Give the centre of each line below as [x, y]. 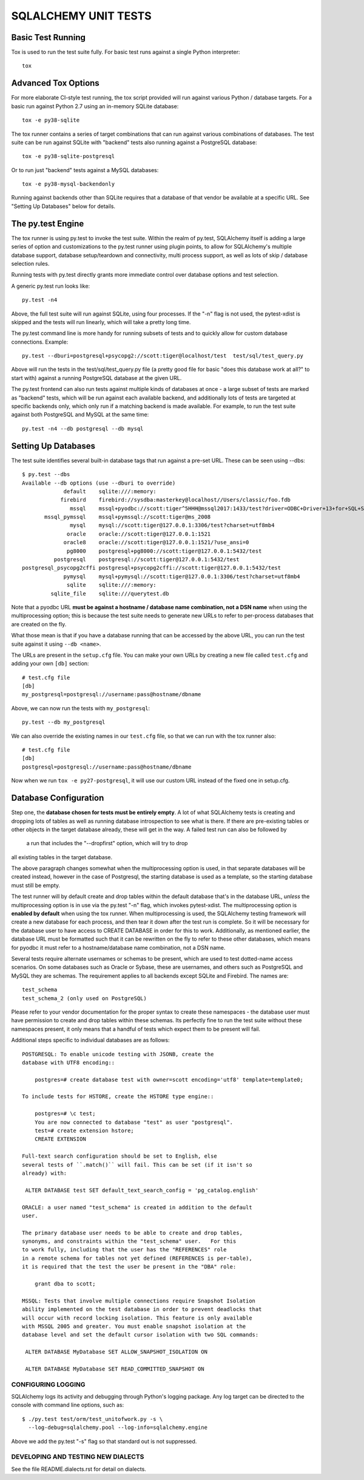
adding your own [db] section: [50, 663]
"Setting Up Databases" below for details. [63, 206]
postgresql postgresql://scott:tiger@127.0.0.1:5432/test [147, 560]
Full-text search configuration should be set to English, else [120, 1156]
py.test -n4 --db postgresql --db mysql [83, 428]
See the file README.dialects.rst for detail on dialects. [79, 1469]
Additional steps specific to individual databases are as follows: [90, 1040]
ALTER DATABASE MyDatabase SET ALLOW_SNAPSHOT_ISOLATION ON [116, 1352]
